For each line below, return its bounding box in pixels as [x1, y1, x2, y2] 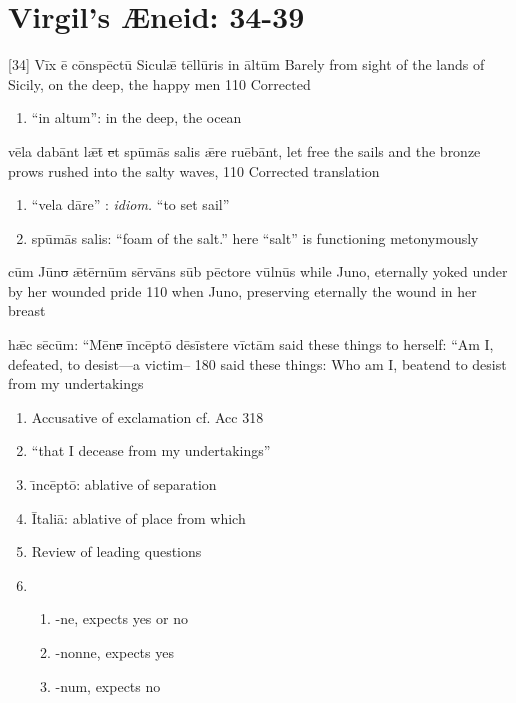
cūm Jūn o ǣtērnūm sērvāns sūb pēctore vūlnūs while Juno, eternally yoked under [8, 261, 508, 282]
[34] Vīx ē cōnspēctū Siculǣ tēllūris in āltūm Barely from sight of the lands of [8, 54, 485, 75]
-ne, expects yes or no [55, 608, 188, 629]
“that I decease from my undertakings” [31, 440, 271, 461]
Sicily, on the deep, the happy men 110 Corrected [8, 73, 311, 94]
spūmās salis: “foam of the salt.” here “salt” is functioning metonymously [31, 227, 479, 248]
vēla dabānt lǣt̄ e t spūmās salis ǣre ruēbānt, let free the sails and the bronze [8, 140, 481, 161]
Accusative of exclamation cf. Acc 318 [31, 406, 264, 427]
